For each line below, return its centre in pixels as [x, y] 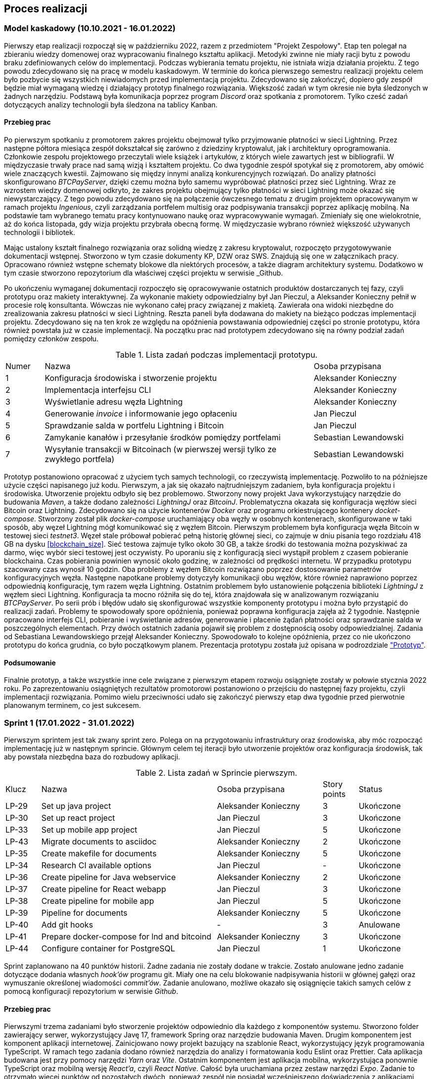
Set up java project [76, 806]
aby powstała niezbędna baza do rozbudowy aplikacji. [92, 756]
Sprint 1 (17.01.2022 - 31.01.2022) [69, 723]
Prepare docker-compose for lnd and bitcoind [126, 936]
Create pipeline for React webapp [104, 889]
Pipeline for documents [84, 913]
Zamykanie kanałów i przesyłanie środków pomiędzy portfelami [163, 438]
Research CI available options [96, 865]
